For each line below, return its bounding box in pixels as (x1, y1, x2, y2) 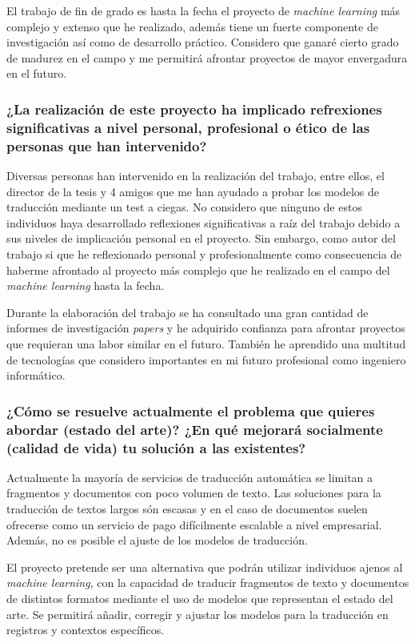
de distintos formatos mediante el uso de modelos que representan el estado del (6, 589, 393, 606)
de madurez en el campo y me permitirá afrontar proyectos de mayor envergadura (6, 49, 408, 66)
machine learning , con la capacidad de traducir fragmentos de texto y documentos (6, 574, 409, 591)
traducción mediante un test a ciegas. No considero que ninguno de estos (6, 199, 362, 215)
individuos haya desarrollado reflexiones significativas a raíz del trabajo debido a (6, 214, 401, 231)
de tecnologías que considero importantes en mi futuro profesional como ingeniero (6, 351, 406, 368)
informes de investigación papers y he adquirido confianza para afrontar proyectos (6, 319, 405, 336)
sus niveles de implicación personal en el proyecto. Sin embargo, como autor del (6, 230, 396, 247)
